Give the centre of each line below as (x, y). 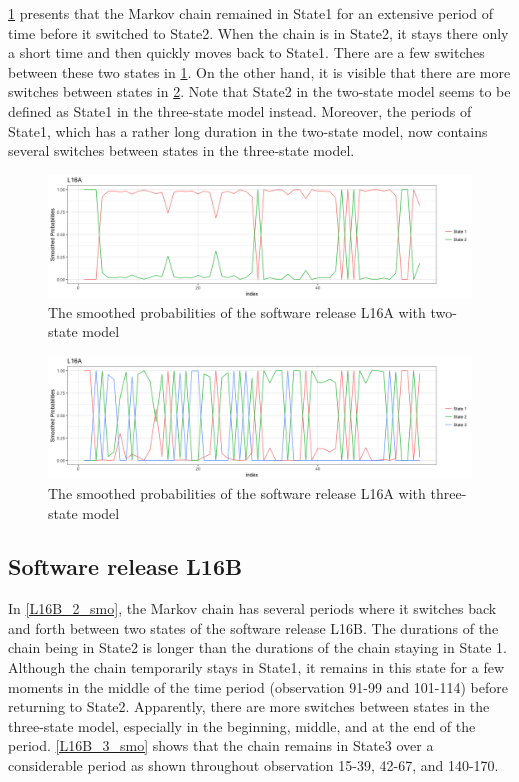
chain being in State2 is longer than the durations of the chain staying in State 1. (257, 647)
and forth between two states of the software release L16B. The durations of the (253, 627)
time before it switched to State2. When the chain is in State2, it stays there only (258, 32)
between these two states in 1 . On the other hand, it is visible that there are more (259, 71)
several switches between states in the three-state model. (181, 150)
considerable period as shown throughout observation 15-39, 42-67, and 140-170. (253, 765)
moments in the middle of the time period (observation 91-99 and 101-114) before (258, 686)
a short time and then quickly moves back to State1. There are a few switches (246, 52)
